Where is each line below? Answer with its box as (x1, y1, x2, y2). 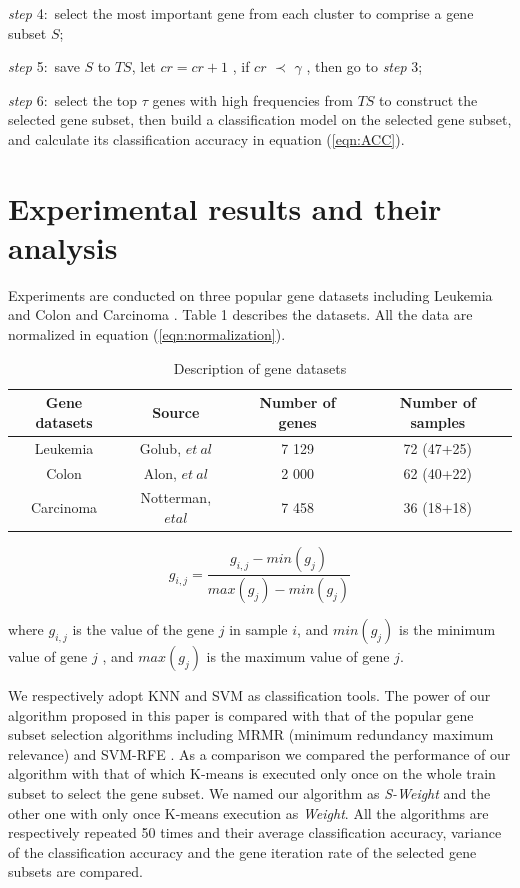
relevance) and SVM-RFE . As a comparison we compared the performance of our (8, 743, 511, 764)
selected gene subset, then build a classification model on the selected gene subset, (8, 109, 512, 130)
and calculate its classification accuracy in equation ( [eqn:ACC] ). (8, 128, 405, 149)
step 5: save (8, 56, 80, 77)
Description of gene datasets (173, 357, 347, 378)
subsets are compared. (8, 861, 143, 882)
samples (410, 411, 466, 432)
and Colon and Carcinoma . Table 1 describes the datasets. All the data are (8, 304, 473, 325)
